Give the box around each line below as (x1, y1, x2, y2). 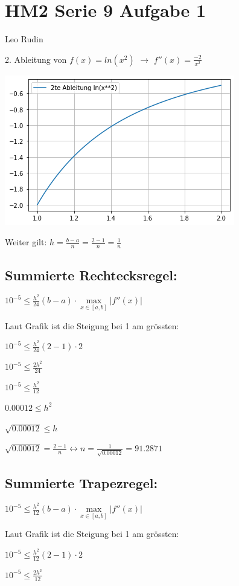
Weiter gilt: (5, 236, 47, 248)
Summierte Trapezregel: (5, 474, 158, 492)
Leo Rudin (5, 33, 43, 45)
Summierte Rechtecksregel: (5, 265, 177, 284)
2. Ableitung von (5, 53, 67, 65)
